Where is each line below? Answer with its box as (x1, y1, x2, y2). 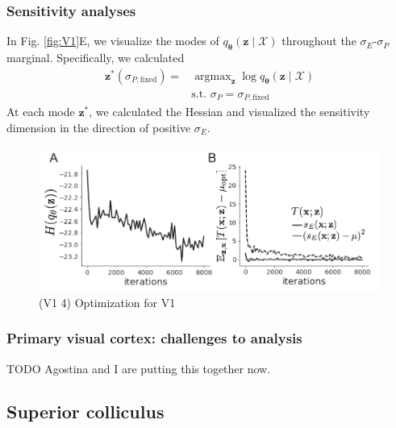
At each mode (6, 103, 75, 120)
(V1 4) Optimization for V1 (39, 293, 176, 310)
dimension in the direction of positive (6, 118, 191, 135)
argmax (194, 70, 231, 82)
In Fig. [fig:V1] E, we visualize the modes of (6, 32, 219, 49)
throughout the (281, 32, 356, 49)
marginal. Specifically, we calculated (6, 49, 185, 66)
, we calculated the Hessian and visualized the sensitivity (89, 103, 370, 120)
